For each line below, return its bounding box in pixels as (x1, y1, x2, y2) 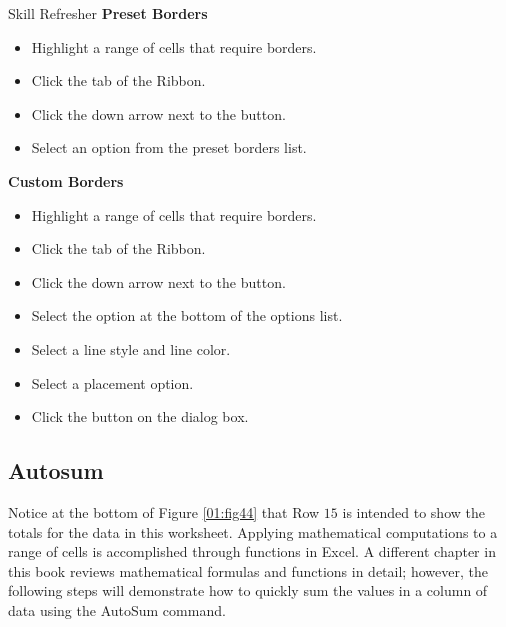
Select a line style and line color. (31, 338, 231, 359)
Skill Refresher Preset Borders (8, 3, 208, 23)
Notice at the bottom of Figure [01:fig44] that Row (8, 501, 320, 522)
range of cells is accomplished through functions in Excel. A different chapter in (8, 541, 496, 562)
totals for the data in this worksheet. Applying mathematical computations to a (8, 521, 498, 542)
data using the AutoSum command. (8, 599, 226, 620)
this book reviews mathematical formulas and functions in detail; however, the (8, 560, 488, 581)
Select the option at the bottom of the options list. (31, 305, 343, 326)
